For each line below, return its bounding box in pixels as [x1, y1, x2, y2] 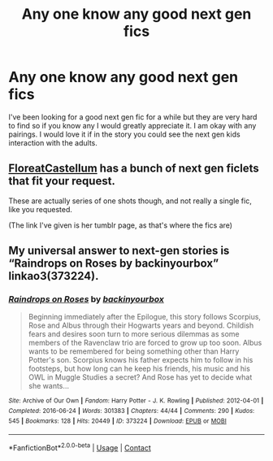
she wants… [28, 381, 70, 391]
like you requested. [8, 204, 73, 214]
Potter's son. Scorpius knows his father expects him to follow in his [28, 355, 253, 365]
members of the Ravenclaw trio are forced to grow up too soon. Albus [28, 338, 262, 348]
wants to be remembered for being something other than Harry [28, 346, 240, 356]
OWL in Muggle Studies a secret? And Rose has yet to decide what [28, 372, 253, 382]
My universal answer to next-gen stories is [8, 244, 230, 258]
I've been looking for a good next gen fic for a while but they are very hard [8, 111, 258, 122]
